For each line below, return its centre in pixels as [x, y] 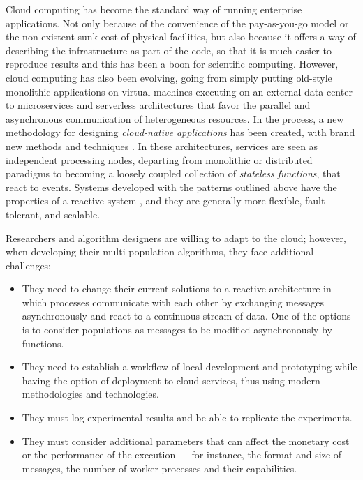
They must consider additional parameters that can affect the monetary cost [186, 441]
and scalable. [73, 214]
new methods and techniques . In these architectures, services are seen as [162, 145]
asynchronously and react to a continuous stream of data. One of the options [186, 316]
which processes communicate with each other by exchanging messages [173, 302]
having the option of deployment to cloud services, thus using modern [171, 380]
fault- [317, 201]
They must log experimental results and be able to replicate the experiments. [187, 418]
